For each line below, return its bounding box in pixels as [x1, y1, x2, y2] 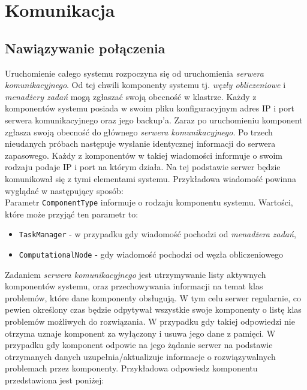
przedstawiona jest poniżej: [5, 374, 104, 386]
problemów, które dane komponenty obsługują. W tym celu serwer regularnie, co [5, 291, 301, 304]
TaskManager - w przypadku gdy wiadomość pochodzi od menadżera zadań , [19, 228, 296, 240]
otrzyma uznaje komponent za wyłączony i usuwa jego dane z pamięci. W [5, 326, 276, 339]
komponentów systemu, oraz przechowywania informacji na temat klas [5, 280, 263, 292]
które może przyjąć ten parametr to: [5, 207, 139, 220]
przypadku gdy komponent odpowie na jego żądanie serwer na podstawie [5, 338, 273, 351]
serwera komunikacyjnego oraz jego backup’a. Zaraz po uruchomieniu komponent [5, 113, 303, 126]
